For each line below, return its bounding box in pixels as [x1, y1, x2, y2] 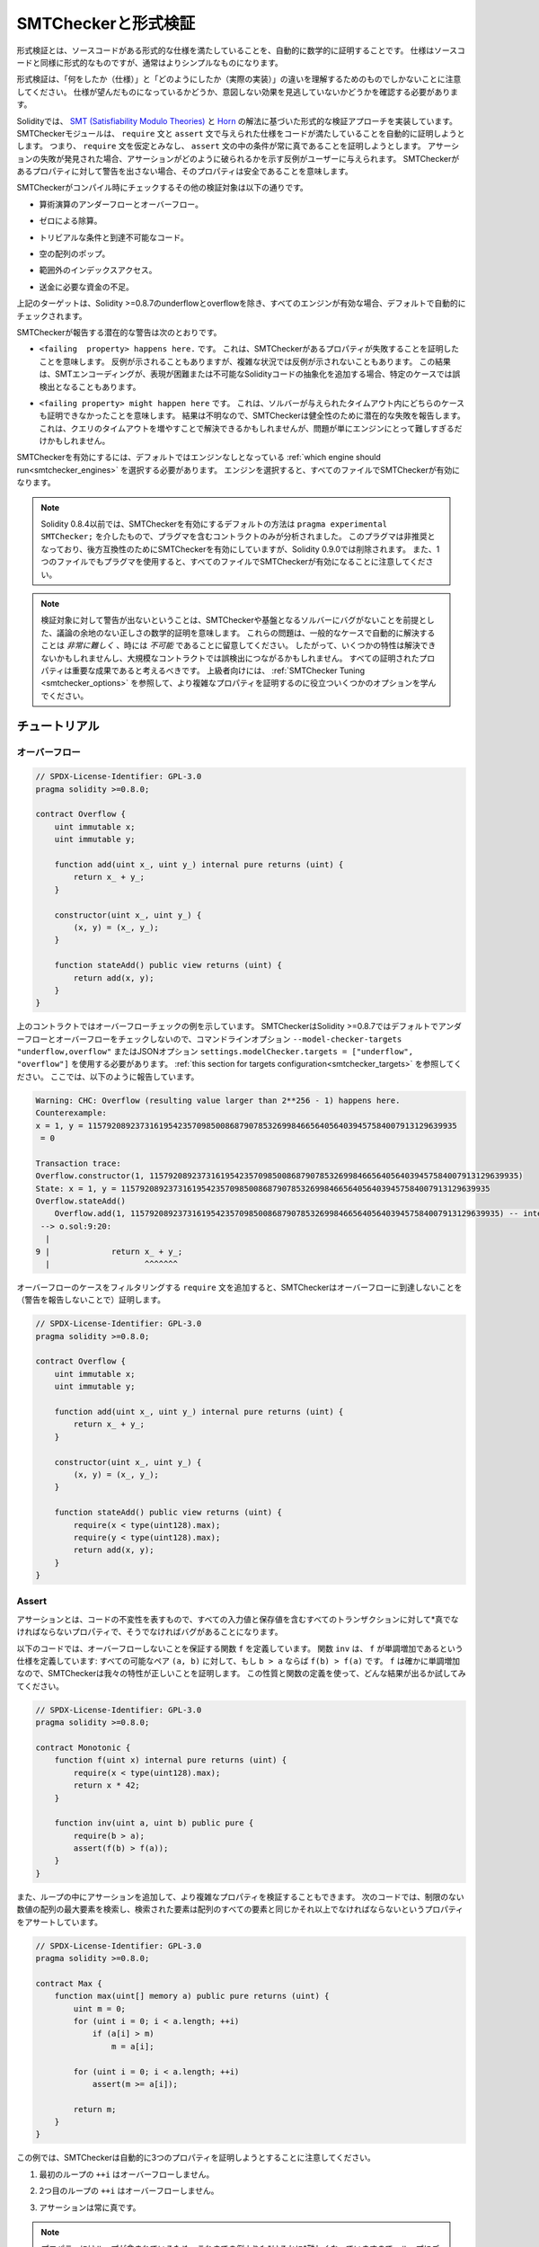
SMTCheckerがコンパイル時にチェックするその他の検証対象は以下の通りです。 [16, 182, 309, 193]
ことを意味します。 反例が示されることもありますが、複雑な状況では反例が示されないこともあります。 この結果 [39, 356, 451, 367]
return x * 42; [73, 1781, 141, 1790]
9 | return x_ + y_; [35, 1246, 183, 1257]
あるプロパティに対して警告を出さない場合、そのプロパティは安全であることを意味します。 [16, 166, 354, 177]
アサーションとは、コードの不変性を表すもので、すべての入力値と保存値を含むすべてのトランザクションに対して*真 [16, 1613, 444, 1624]
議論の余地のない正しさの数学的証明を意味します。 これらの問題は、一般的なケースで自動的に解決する [56, 627, 436, 638]
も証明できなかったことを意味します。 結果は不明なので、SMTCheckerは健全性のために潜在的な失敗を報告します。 [39, 410, 466, 422]
